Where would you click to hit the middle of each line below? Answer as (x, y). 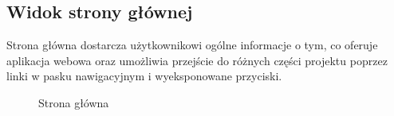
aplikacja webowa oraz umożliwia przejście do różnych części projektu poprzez (197, 60)
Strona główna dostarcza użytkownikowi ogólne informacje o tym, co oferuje (192, 45)
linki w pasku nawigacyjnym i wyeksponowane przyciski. (144, 76)
